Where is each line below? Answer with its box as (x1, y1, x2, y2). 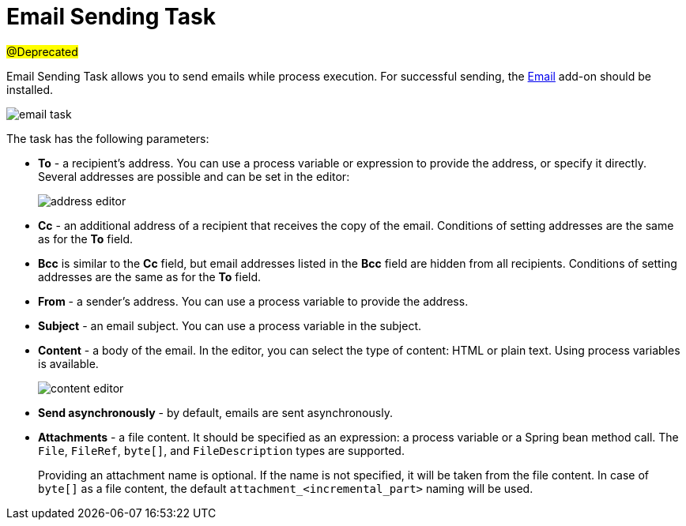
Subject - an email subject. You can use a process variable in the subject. (38, 318, 421, 333)
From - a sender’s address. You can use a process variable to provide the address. (38, 294, 469, 308)
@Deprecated (6, 44, 78, 58)
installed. (6, 82, 54, 96)
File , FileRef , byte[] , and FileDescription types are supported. (38, 443, 405, 457)
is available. (38, 356, 99, 370)
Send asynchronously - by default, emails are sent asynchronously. (38, 405, 393, 419)
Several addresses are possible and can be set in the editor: (38, 169, 350, 183)
